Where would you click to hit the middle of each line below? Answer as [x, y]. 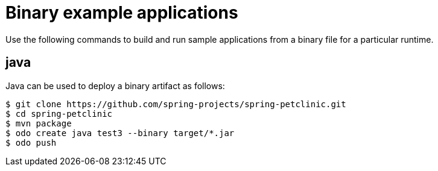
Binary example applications [122, 13]
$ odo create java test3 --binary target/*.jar [120, 133]
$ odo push [31, 142]
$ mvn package [39, 123]
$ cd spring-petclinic [59, 113]
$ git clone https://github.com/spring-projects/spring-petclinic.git [176, 104]
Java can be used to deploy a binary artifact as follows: [115, 85]
